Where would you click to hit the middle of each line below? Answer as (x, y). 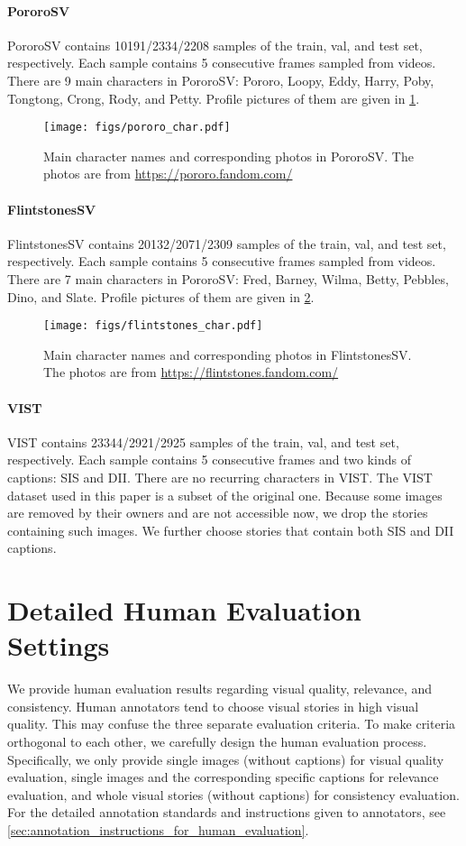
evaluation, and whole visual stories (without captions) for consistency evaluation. (233, 794)
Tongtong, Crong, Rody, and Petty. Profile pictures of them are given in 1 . (214, 98)
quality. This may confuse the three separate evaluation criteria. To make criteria (232, 724)
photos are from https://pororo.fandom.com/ (168, 174)
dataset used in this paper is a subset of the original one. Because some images (225, 495)
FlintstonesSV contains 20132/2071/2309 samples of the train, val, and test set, (227, 243)
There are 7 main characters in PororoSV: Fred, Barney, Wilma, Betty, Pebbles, (228, 279)
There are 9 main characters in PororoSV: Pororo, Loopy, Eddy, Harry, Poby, (221, 80)
